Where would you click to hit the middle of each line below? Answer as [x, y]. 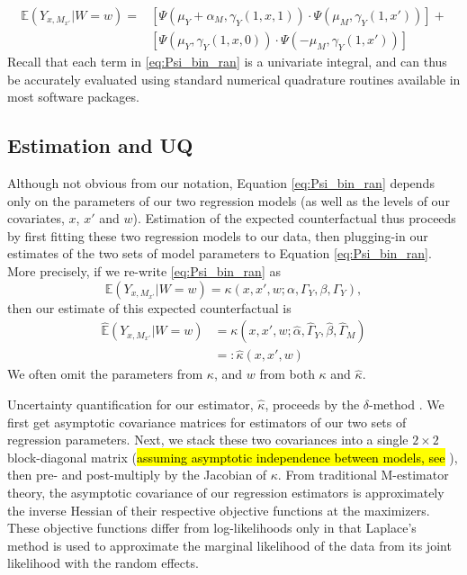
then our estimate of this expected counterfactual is [149, 307]
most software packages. [73, 97]
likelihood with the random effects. [103, 563]
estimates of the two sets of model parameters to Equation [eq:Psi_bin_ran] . [220, 253]
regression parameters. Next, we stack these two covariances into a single [208, 440]
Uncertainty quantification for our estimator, [130, 404]
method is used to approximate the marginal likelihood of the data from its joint [229, 545]
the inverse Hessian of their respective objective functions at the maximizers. [219, 510]
